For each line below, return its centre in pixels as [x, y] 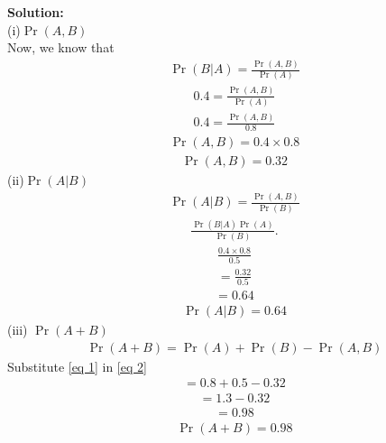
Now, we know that [61, 47]
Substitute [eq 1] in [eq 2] [77, 366]
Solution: [36, 12]
